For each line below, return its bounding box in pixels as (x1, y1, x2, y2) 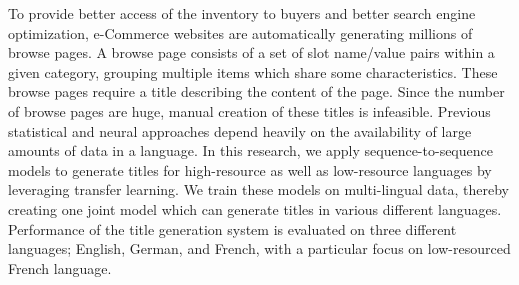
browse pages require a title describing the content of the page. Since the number (8, 81, 505, 102)
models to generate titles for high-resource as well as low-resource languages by (8, 159, 492, 180)
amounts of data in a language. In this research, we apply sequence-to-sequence (8, 140, 493, 161)
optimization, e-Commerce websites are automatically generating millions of (8, 22, 473, 43)
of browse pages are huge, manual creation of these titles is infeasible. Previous (8, 100, 491, 121)
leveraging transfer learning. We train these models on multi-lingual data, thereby (8, 179, 510, 200)
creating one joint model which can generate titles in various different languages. (8, 198, 502, 219)
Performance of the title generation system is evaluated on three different (8, 218, 457, 239)
